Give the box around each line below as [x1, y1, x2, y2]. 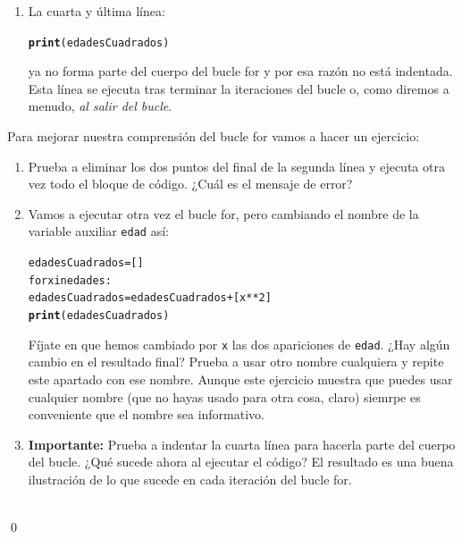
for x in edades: [28, 274, 112, 287]
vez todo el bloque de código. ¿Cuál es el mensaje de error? [28, 174, 353, 193]
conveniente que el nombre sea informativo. [28, 405, 265, 424]
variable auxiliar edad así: [28, 222, 169, 240]
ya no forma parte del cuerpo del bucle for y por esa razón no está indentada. [28, 62, 453, 80]
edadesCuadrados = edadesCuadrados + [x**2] [28, 291, 272, 305]
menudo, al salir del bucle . [28, 97, 172, 115]
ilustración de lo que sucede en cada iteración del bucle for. [28, 469, 352, 488]
